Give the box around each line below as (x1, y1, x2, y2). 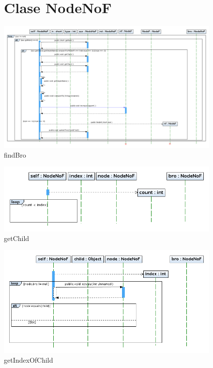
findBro (4, 149, 26, 160)
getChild (4, 233, 30, 243)
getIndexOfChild (4, 355, 53, 365)
